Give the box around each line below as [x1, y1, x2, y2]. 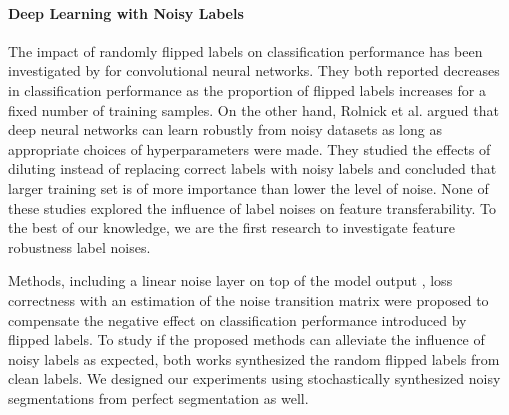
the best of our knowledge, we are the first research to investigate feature [8, 217, 455, 238]
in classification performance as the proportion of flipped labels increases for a [8, 79, 486, 100]
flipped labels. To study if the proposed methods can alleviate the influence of [8, 329, 485, 350]
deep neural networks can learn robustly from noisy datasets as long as [8, 119, 442, 140]
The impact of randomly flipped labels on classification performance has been [8, 40, 483, 61]
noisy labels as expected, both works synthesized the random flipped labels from [8, 348, 500, 369]
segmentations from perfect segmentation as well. [8, 387, 309, 408]
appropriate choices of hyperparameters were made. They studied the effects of [8, 138, 491, 159]
